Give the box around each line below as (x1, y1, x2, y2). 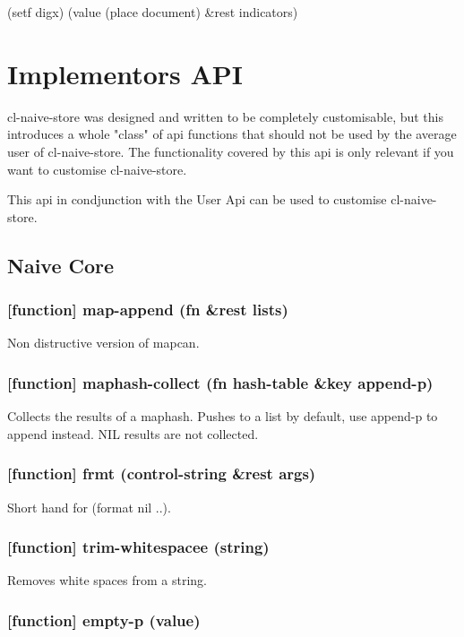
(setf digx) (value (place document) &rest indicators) (7, 3, 298, 21)
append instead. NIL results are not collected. (7, 424, 259, 443)
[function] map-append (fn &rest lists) (7, 297, 288, 320)
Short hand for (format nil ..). (7, 497, 171, 516)
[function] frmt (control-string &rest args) (7, 462, 316, 485)
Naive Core (7, 251, 115, 279)
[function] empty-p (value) (7, 608, 201, 631)
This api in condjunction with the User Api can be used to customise (7, 190, 387, 209)
